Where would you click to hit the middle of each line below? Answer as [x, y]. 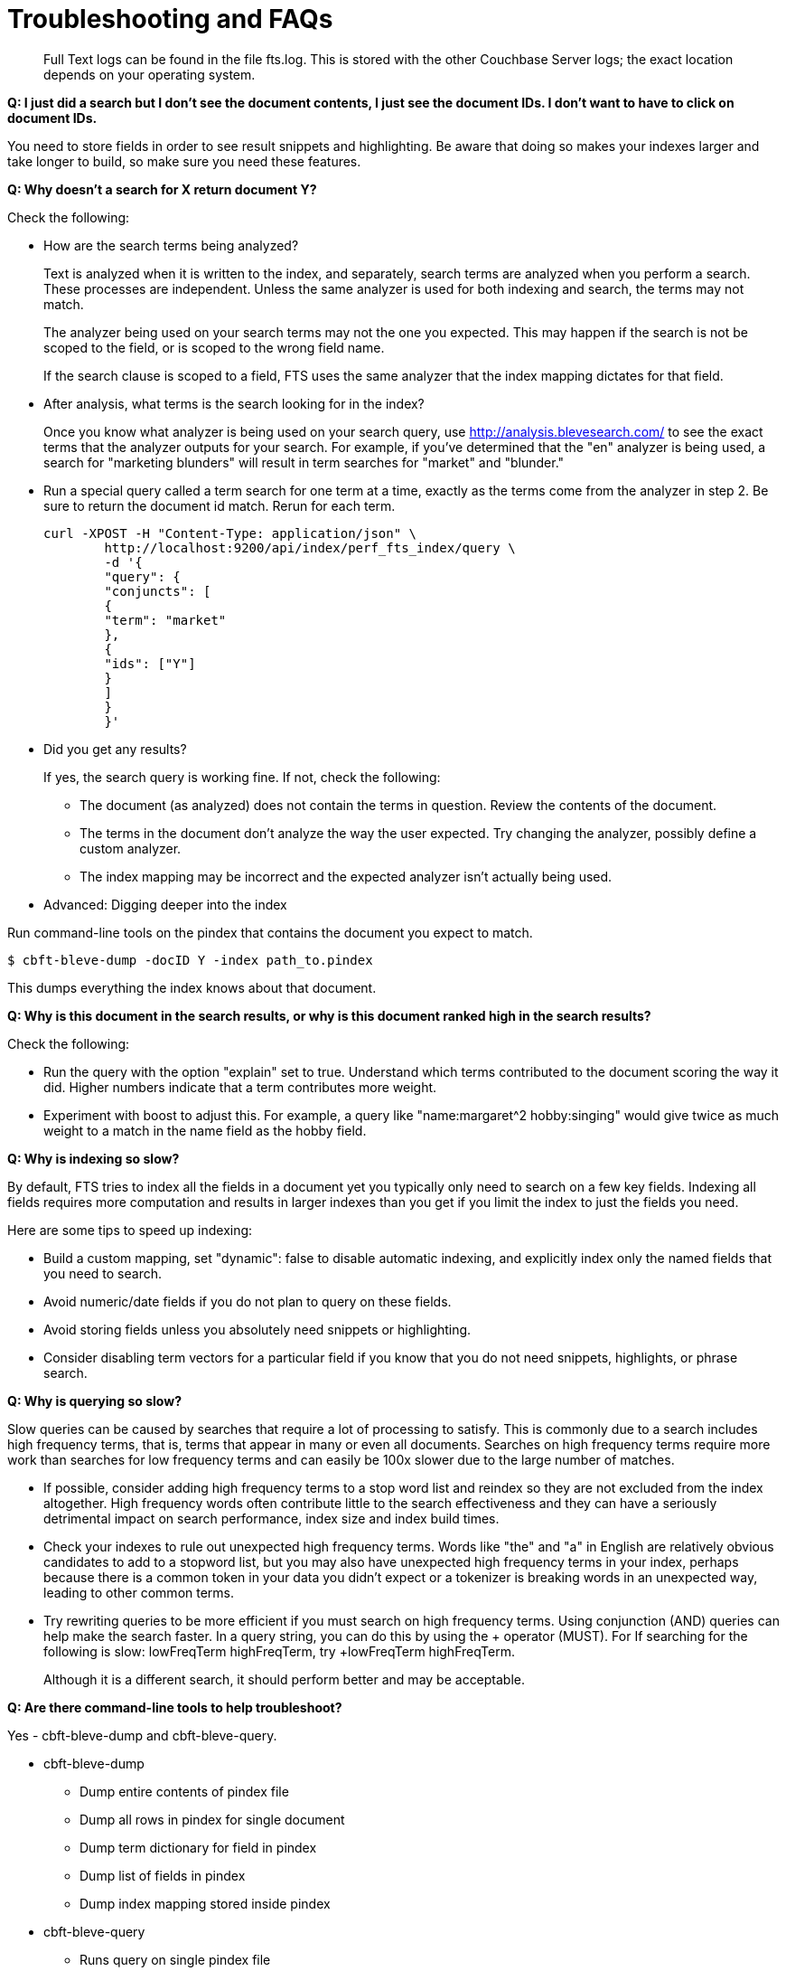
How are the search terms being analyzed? [171, 245]
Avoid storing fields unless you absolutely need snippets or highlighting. [257, 1329]
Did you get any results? [115, 749]
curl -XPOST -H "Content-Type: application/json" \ [230, 533]
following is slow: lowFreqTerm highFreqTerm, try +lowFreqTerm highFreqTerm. [279, 1651]
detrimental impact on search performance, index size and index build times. [271, 1518]
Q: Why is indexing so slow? [94, 1158]
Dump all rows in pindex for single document [212, 1819]
